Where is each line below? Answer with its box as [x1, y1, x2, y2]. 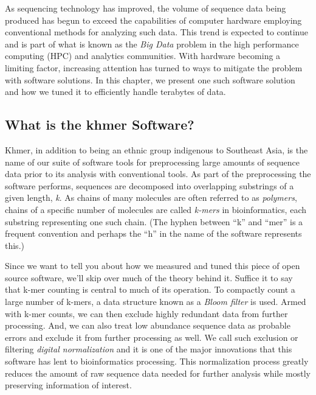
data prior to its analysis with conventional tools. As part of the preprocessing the [5, 167, 311, 180]
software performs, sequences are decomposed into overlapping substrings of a [5, 179, 294, 192]
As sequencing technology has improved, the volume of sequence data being [5, 2, 286, 14]
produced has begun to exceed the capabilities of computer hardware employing [5, 13, 302, 26]
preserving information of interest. [5, 379, 132, 391]
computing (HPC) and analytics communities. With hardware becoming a [5, 49, 281, 62]
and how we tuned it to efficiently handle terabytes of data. [5, 85, 226, 98]
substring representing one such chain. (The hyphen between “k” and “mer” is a [5, 215, 303, 228]
